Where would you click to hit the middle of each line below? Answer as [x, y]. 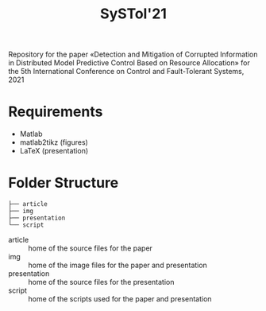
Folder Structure [64, 183]
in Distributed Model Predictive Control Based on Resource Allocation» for [129, 63]
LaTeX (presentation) [54, 151]
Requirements [56, 112]
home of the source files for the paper [91, 248]
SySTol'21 [133, 14]
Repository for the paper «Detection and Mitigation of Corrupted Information [133, 54]
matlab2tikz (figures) [54, 142]
